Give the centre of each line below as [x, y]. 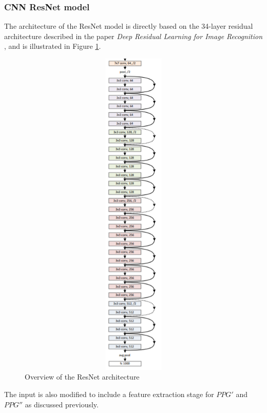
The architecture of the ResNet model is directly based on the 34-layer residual [129, 26]
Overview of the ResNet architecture [82, 377]
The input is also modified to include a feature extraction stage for [109, 394]
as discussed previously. [62, 404]
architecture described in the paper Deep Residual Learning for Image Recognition [133, 36]
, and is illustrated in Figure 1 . [53, 46]
